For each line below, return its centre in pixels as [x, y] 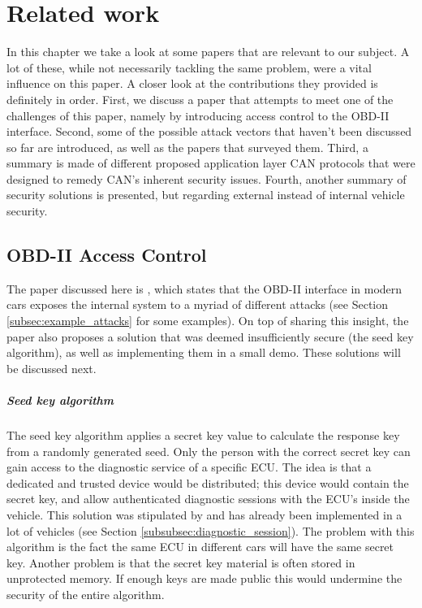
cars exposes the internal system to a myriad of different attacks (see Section [198, 304]
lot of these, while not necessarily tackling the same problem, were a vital [189, 67]
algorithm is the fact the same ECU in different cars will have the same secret [200, 547]
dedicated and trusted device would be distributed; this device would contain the [208, 482]
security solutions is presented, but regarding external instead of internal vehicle [206, 195]
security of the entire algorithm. [86, 594]
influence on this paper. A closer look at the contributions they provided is [192, 83]
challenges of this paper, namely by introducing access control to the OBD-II [198, 115]
